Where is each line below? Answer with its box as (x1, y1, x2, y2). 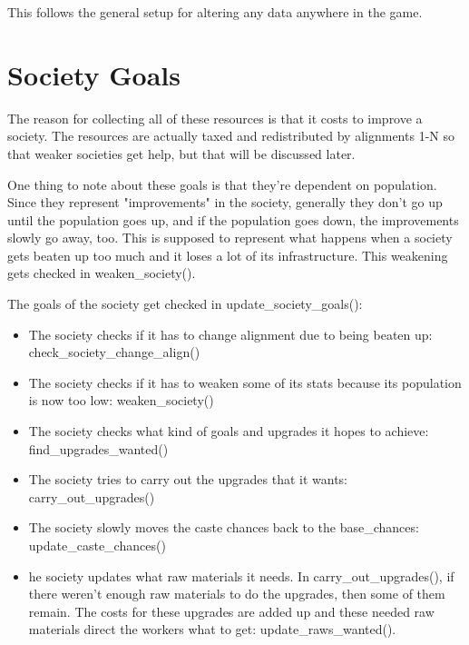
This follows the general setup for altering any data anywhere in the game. (7, 3, 423, 21)
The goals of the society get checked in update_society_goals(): (7, 294, 363, 313)
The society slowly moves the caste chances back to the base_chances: (28, 518, 419, 537)
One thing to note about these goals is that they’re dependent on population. (7, 174, 437, 193)
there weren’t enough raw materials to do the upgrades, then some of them (28, 584, 445, 603)
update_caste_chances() (28, 536, 166, 554)
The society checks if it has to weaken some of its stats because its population (28, 372, 462, 392)
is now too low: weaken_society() (28, 391, 214, 410)
